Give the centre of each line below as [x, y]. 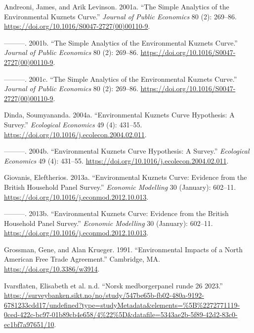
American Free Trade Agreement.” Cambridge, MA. [82, 259]
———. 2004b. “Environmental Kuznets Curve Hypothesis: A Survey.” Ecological [127, 151]
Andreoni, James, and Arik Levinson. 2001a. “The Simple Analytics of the [117, 6]
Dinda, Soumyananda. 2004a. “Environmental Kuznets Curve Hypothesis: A [119, 115]
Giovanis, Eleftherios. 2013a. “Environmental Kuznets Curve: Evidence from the [126, 177]
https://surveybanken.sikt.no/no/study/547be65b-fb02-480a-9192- [104, 295]
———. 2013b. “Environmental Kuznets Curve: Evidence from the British [116, 213]
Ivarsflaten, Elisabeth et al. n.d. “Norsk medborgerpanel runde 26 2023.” [113, 285]
